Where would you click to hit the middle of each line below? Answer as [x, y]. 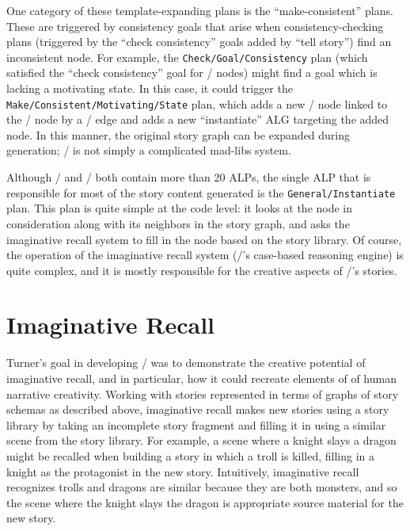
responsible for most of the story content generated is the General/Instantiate [201, 192]
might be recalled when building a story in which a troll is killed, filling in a [191, 455]
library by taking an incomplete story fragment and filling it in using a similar [196, 424]
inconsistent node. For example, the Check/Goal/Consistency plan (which [187, 57]
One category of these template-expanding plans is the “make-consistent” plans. [200, 10]
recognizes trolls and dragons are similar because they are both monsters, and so [202, 487]
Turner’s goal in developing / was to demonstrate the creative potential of [186, 363]
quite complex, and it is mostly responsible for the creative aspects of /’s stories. [202, 270]
